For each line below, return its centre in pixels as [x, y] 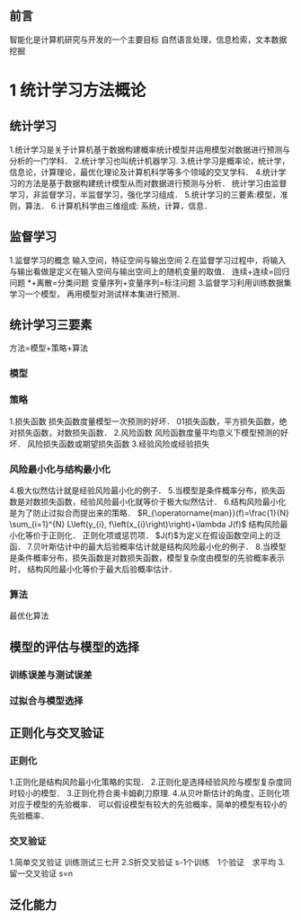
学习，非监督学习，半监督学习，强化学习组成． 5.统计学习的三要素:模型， [145, 194]
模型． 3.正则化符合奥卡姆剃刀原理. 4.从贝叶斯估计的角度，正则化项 [165, 793]
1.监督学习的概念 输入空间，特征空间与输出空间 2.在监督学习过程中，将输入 [148, 260]
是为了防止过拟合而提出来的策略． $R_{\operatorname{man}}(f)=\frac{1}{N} [149, 513]
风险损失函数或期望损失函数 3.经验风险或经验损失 [118, 444]
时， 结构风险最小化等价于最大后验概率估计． [93, 569]
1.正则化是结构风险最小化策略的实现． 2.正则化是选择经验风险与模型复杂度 [147, 782]
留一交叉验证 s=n [41, 873]
